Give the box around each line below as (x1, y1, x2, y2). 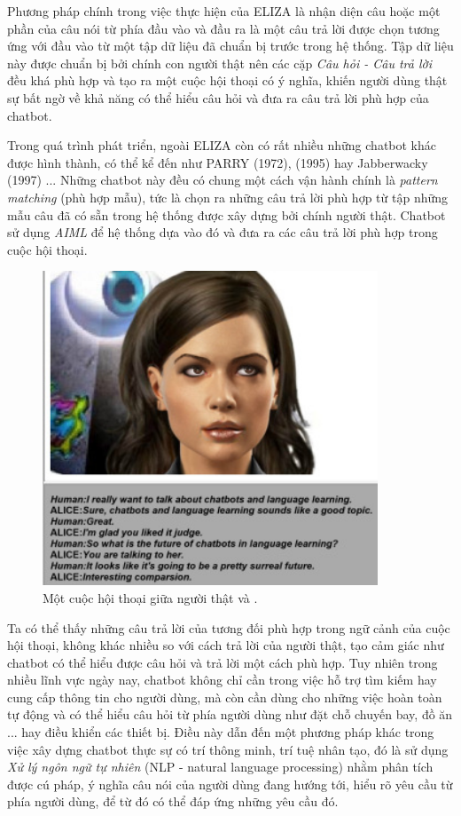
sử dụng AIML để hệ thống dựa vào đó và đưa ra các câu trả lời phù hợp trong (7, 223, 438, 242)
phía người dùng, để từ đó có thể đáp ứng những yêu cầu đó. (7, 792, 339, 811)
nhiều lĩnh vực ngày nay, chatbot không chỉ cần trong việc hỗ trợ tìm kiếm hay (7, 670, 437, 689)
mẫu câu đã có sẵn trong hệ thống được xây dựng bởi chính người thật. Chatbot (7, 205, 446, 224)
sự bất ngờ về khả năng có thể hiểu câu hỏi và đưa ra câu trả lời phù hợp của (7, 88, 429, 107)
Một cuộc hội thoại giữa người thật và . (43, 588, 258, 606)
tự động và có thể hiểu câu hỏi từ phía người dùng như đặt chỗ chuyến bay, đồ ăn (7, 705, 453, 724)
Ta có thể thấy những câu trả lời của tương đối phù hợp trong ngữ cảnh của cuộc (7, 618, 450, 637)
